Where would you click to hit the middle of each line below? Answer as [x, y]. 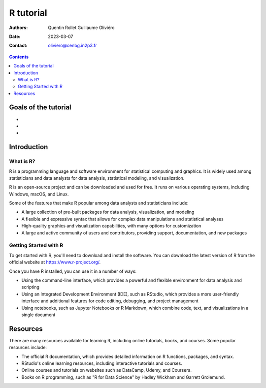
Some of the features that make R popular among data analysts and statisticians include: [99, 203]
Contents [19, 57]
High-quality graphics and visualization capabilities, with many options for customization [111, 226]
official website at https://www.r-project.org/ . [55, 262]
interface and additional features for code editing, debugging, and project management [110, 301]
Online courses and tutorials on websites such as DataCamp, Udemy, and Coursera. [107, 370]
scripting [30, 287]
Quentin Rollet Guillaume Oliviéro [81, 28]
